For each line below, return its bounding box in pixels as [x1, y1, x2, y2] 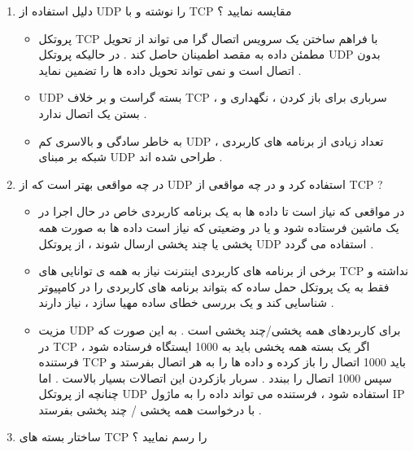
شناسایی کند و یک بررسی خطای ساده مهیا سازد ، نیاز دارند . [38, 294, 334, 311]
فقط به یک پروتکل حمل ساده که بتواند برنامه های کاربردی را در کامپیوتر [38, 278, 390, 295]
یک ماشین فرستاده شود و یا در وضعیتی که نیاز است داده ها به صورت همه [38, 218, 399, 235]
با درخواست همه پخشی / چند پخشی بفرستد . [38, 401, 262, 418]
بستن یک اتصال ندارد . [38, 104, 147, 121]
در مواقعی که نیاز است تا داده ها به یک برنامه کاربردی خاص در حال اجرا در [38, 203, 405, 220]
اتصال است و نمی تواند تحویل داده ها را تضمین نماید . [38, 61, 302, 78]
